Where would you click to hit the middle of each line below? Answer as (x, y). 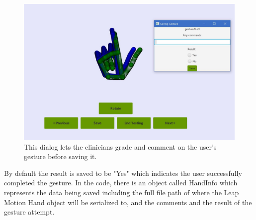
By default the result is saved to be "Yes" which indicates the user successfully (123, 173)
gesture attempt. (29, 212)
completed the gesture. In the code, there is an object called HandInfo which (121, 183)
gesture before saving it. (60, 156)
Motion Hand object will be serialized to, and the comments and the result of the (128, 202)
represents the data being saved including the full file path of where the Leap (122, 192)
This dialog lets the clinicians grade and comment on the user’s (120, 146)
